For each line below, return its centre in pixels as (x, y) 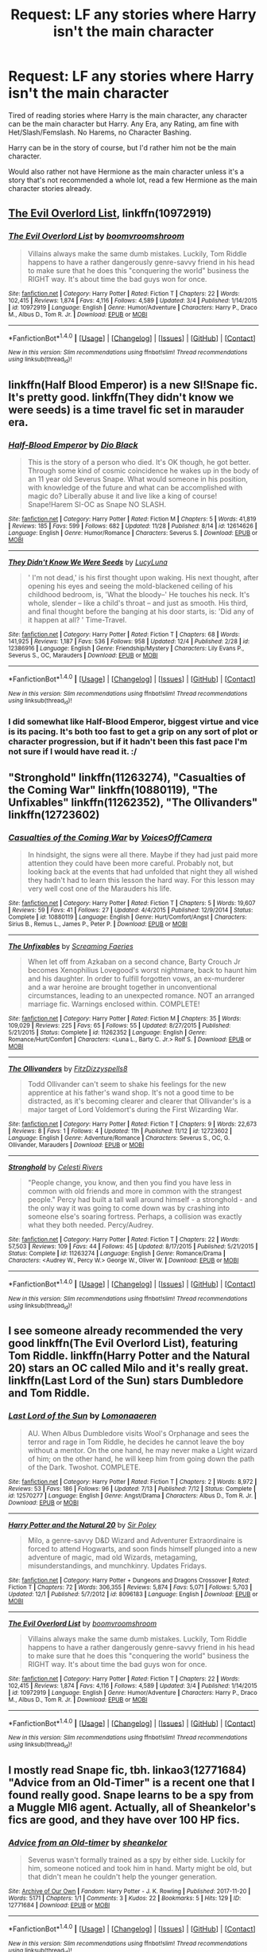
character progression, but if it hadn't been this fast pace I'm (128, 742)
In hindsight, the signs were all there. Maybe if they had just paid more (143, 854)
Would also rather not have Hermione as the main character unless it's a (126, 171)
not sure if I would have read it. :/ (73, 752)
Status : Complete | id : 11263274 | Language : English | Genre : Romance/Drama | (117, 1253)
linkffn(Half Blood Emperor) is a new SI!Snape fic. (133, 385)
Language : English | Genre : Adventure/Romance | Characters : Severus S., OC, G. (119, 1138)
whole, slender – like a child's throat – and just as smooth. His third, (138, 603)
